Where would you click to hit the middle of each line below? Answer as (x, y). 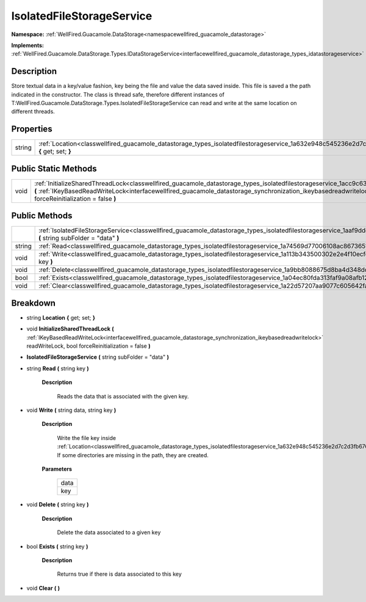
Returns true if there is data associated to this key (120, 574)
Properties (32, 129)
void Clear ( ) (43, 588)
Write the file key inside (86, 438)
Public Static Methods (54, 168)
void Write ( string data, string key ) (71, 410)
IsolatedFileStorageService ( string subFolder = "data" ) (98, 357)
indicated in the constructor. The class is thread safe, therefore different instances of (118, 94)
